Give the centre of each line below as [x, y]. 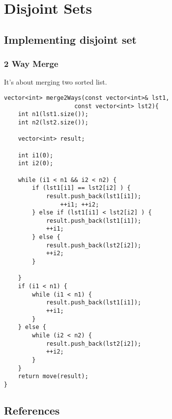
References [32, 410]
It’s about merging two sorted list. [56, 82]
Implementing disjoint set [70, 39]
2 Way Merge [31, 64]
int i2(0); [36, 164]
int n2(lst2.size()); [53, 122]
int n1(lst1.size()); [53, 114]
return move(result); [53, 376]
